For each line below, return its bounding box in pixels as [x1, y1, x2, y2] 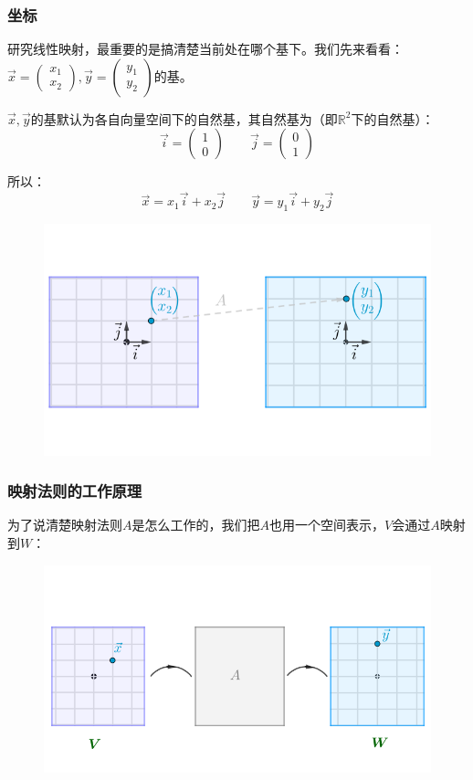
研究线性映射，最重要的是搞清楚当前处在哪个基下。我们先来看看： [7, 39, 404, 58]
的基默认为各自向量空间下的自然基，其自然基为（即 [30, 109, 338, 128]
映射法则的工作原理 [7, 480, 142, 502]
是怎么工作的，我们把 [131, 515, 260, 534]
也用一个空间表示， [269, 515, 384, 534]
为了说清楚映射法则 [7, 515, 122, 534]
